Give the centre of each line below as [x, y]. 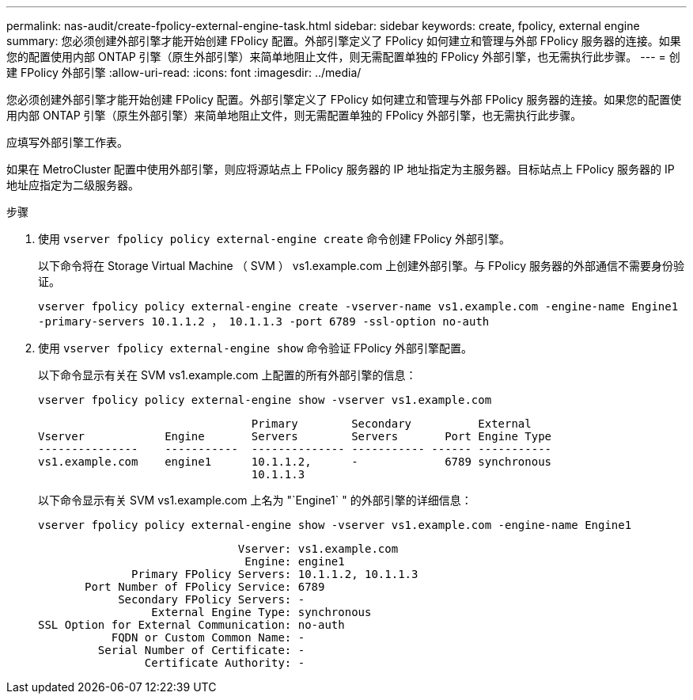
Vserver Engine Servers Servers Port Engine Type [295, 436]
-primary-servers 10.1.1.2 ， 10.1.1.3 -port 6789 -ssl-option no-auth [264, 321]
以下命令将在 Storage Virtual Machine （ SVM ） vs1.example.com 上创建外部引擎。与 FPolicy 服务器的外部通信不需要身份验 [361, 266]
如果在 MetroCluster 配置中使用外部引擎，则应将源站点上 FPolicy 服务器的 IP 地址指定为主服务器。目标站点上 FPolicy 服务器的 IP [341, 169]
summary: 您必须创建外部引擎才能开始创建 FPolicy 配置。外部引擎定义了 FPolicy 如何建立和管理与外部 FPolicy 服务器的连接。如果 [344, 41]
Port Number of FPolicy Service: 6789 [205, 587]
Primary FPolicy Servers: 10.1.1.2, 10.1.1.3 [275, 574]
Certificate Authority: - [225, 663]
